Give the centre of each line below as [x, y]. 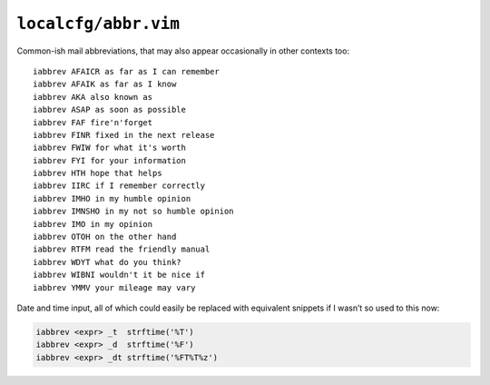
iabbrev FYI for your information [109, 160]
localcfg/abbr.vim [98, 24]
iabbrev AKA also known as [93, 97]
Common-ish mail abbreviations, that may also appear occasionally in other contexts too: [183, 51]
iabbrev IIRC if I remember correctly [119, 186]
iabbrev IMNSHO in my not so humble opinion [134, 212]
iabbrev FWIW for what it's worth [109, 148]
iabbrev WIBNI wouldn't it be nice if [119, 275]
